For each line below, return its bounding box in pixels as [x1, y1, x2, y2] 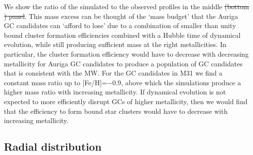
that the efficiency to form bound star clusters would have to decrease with [4, 106, 228, 116]
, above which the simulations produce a [121, 77, 241, 87]
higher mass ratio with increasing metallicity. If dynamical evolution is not [4, 87, 226, 97]
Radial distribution [4, 139, 102, 154]
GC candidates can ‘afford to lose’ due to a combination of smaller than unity [4, 20, 236, 31]
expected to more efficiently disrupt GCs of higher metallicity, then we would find [4, 96, 248, 106]
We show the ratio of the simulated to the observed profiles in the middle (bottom [4, 1, 249, 11]
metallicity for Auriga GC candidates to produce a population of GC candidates [4, 58, 243, 68]
